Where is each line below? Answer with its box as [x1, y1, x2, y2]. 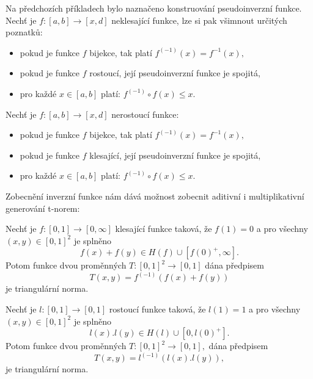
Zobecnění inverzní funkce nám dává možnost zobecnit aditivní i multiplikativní [6, 189, 304, 202]
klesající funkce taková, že [115, 222, 212, 235]
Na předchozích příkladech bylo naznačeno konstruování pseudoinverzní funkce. [6, 2, 302, 14]
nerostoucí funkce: [111, 107, 179, 120]
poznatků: [6, 26, 43, 38]
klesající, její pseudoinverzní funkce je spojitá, [89, 148, 261, 161]
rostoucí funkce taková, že [109, 302, 206, 315]
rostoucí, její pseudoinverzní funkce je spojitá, [89, 67, 260, 79]
